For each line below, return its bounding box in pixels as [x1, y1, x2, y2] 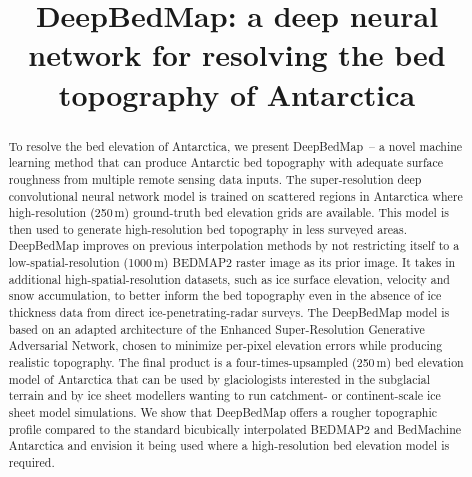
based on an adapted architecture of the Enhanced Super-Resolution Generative [8, 320, 425, 337]
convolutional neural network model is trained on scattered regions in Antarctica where [8, 187, 463, 204]
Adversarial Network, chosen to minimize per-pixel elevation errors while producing [8, 337, 443, 354]
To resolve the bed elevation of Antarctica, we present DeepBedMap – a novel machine [8, 137, 463, 154]
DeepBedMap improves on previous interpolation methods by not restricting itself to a [8, 237, 460, 254]
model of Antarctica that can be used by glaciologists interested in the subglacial [8, 370, 430, 387]
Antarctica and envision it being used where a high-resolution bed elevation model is [8, 437, 450, 454]
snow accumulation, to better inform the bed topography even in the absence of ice [8, 287, 442, 304]
